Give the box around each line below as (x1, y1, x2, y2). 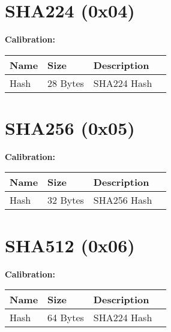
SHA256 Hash (93, 193, 152, 207)
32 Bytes (47, 193, 84, 207)
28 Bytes (47, 76, 84, 90)
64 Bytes (47, 310, 84, 325)
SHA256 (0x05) (5, 115, 135, 140)
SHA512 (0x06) (5, 233, 135, 257)
